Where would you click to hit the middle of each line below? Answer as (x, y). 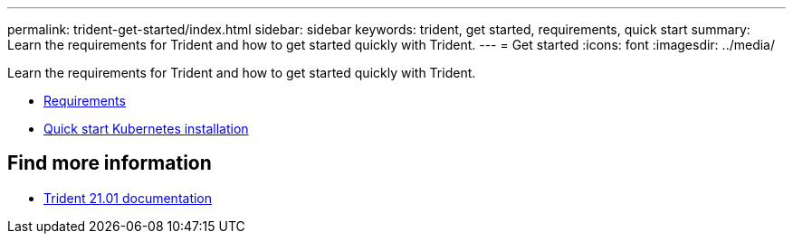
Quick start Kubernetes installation (146, 129)
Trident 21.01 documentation (128, 198)
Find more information (110, 163)
